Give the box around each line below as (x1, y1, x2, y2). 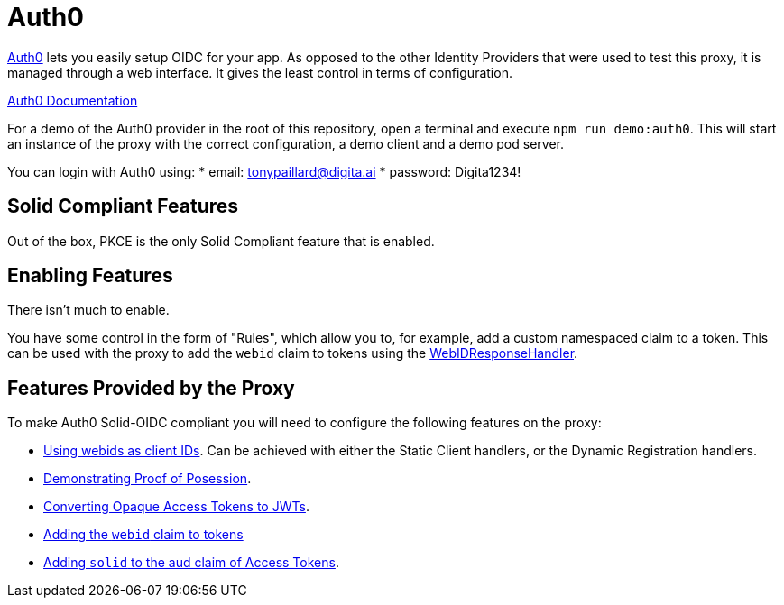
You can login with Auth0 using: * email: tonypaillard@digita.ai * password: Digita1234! (7, 163, 521, 179)
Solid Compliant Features (7, 195, 239, 218)
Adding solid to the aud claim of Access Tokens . (43, 555, 339, 571)
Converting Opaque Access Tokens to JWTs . (43, 499, 309, 515)
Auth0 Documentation (7, 92, 138, 108)
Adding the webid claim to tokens (43, 527, 244, 543)
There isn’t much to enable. (7, 302, 170, 318)
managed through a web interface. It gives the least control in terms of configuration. (7, 64, 512, 80)
